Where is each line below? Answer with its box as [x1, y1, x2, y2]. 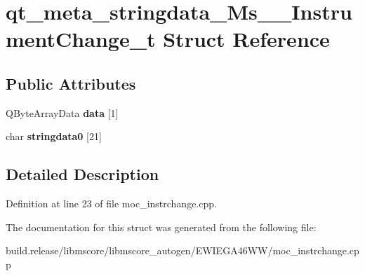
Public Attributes [6, 72, 136, 94]
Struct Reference [163, 25, 330, 53]
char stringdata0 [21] [6, 129, 102, 144]
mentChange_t [6, 25, 156, 53]
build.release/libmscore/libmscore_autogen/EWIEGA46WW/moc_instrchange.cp [6, 243, 359, 258]
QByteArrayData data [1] [6, 105, 119, 120]
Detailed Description [6, 163, 159, 185]
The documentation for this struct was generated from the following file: [6, 219, 317, 234]
